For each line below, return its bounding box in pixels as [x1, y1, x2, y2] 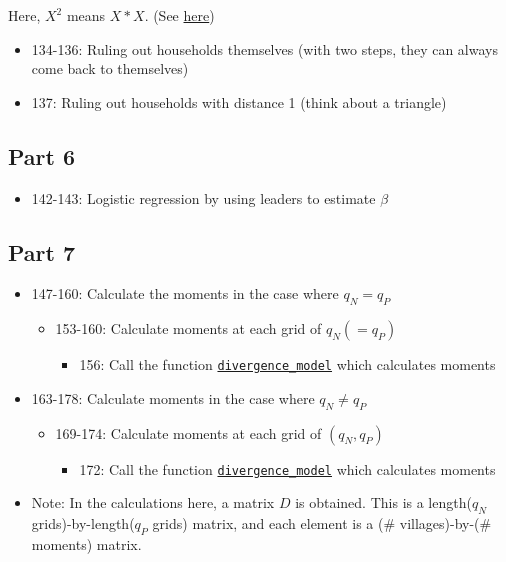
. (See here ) [144, 5, 215, 25]
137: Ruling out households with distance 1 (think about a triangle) [31, 91, 447, 112]
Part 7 [8, 236, 76, 267]
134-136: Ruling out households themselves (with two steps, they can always [31, 38, 498, 59]
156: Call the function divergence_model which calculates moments [79, 354, 496, 375]
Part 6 [8, 140, 76, 171]
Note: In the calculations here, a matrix [31, 492, 275, 513]
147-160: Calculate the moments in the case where [31, 283, 339, 304]
